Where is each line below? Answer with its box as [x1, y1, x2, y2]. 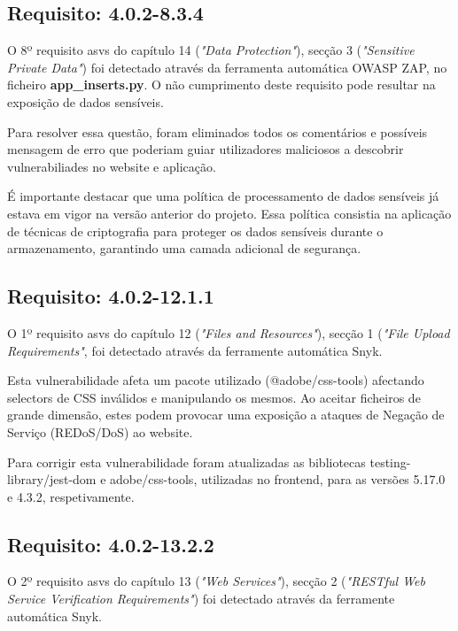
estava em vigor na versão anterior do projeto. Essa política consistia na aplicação [7, 204, 452, 222]
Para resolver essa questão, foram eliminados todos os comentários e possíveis [7, 122, 428, 141]
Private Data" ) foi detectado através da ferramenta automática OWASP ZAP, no [7, 58, 447, 76]
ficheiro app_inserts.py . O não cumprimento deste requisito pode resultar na [7, 75, 436, 94]
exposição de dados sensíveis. [7, 92, 164, 111]
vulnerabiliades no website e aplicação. [7, 157, 216, 175]
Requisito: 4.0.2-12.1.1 [7, 282, 214, 310]
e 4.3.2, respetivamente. [7, 487, 135, 505]
